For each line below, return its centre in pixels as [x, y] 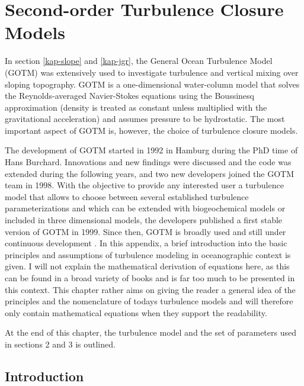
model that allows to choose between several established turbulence [127, 196]
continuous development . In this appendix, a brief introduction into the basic [146, 243]
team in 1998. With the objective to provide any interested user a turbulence [144, 185]
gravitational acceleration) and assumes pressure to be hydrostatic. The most [145, 119]
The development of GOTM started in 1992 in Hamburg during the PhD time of [151, 150]
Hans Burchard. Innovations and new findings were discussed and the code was [148, 162]
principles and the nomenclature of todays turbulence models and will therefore [149, 301]
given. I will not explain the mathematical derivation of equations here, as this [147, 266]
